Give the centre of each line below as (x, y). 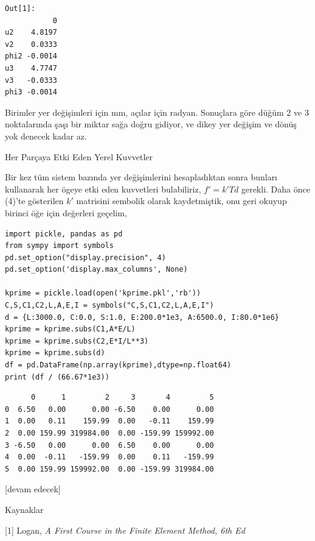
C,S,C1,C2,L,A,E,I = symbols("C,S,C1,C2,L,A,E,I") (109, 306)
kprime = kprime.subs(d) (55, 353)
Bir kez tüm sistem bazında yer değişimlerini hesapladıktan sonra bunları (141, 177)
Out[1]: (20, 9)
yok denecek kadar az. (46, 136)
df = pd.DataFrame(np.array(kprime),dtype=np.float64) (118, 365)
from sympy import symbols (59, 246)
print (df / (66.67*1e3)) (57, 377)
